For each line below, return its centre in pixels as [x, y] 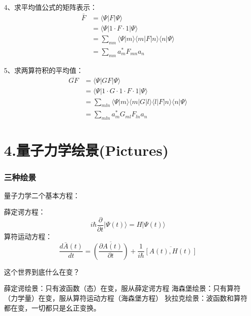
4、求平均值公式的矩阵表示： [50, 7]
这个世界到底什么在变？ [42, 271]
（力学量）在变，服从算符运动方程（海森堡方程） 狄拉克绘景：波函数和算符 [126, 298]
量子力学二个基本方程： [42, 195]
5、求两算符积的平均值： [44, 70]
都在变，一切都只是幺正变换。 [52, 307]
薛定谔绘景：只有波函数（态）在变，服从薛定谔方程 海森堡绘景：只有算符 [122, 288]
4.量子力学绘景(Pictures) [86, 150]
